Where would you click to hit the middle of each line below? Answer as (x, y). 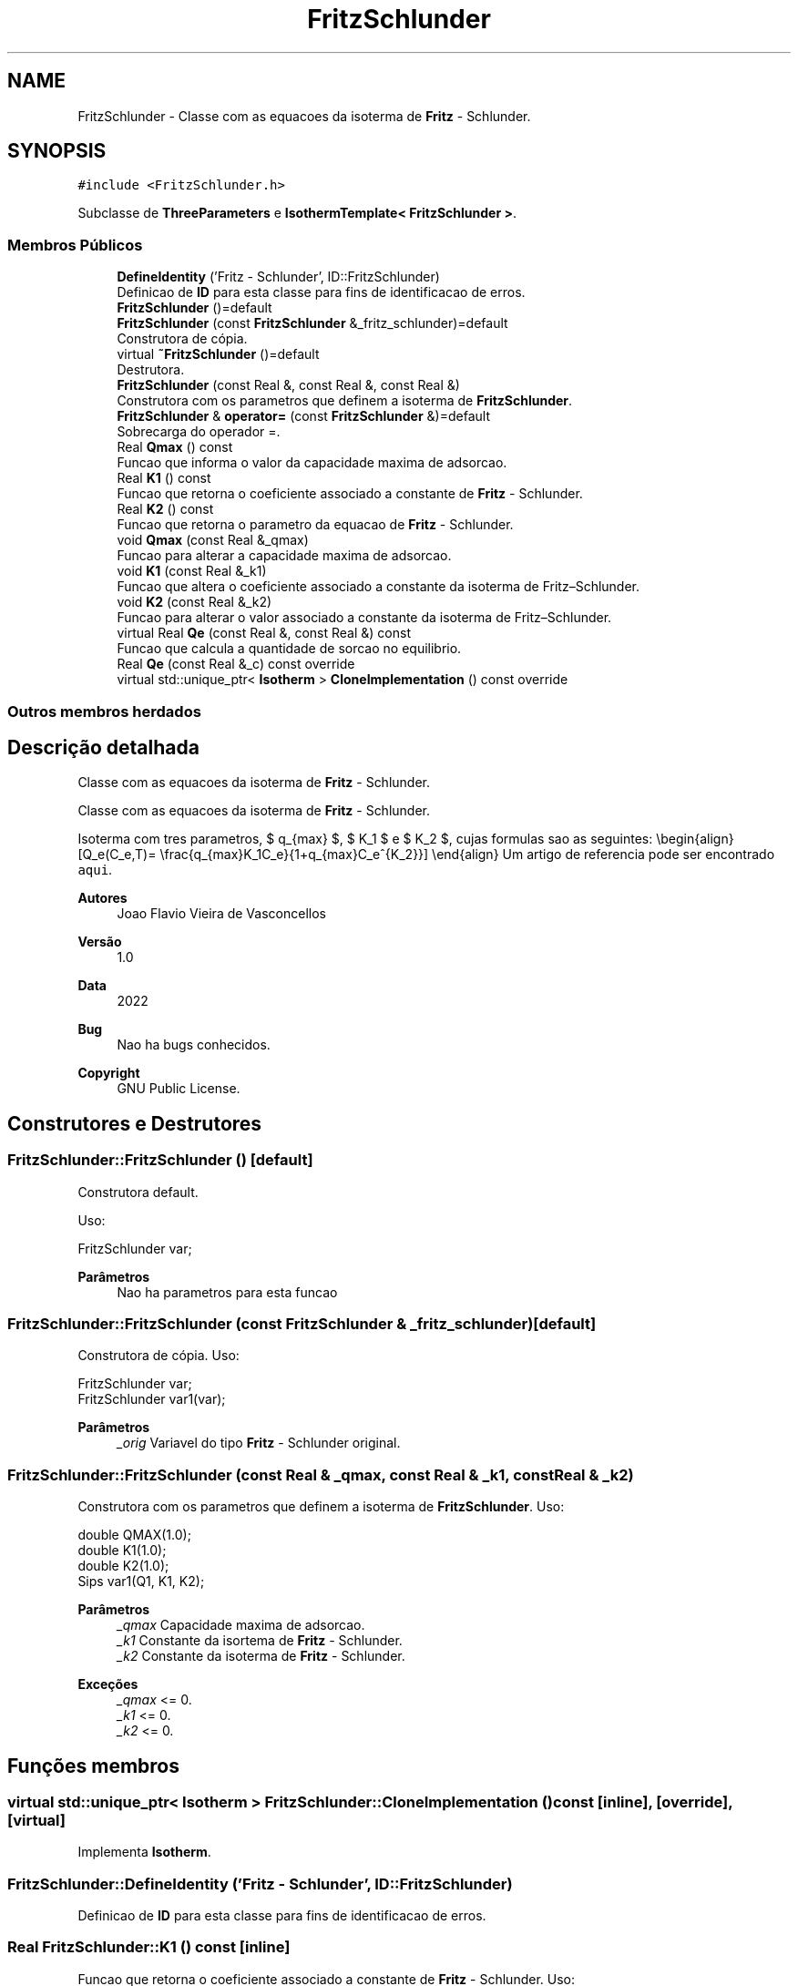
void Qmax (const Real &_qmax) (213, 540)
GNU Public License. (179, 1089)
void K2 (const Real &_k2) (194, 602)
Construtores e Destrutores (135, 1123)
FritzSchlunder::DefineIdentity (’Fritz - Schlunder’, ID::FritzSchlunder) (260, 1884)
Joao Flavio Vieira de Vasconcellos (221, 914)
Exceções (108, 1684)
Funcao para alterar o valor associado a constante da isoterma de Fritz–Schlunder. (364, 618)
